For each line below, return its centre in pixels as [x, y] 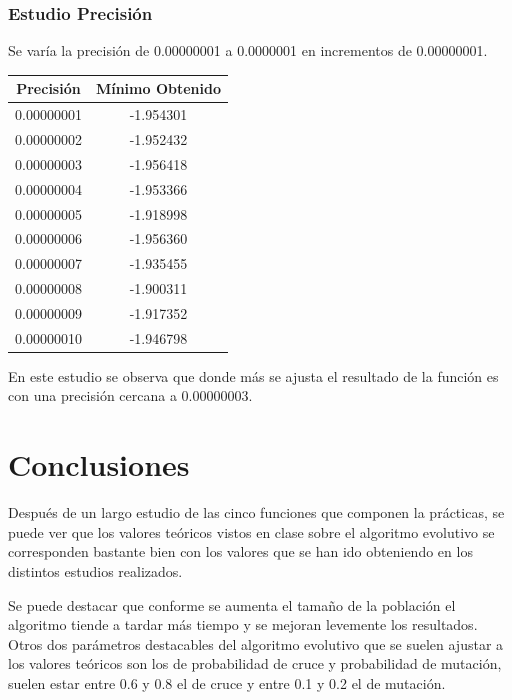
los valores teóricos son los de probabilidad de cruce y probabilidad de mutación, [255, 663]
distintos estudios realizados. [95, 570]
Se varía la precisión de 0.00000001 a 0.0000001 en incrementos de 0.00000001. [248, 50]
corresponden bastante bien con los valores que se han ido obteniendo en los [240, 551]
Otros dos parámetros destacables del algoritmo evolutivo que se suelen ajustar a [256, 643]
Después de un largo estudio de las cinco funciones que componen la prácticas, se [256, 512]
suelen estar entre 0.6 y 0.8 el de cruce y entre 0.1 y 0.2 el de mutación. [227, 682]
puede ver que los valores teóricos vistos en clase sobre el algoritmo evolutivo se [251, 531]
